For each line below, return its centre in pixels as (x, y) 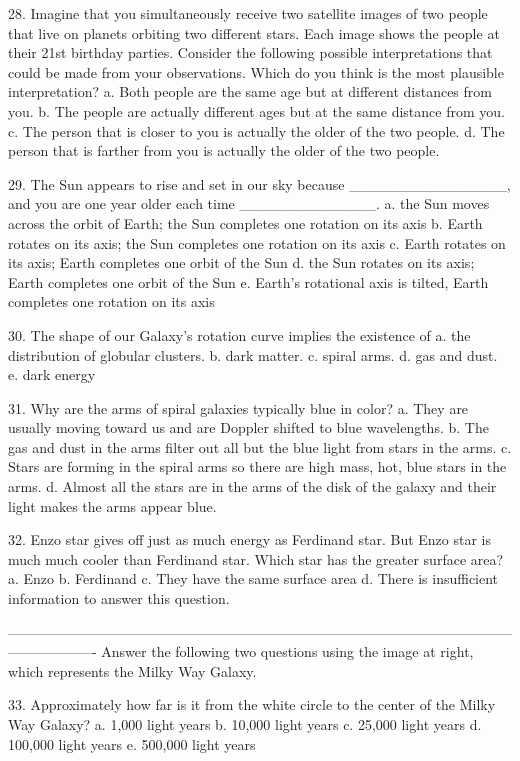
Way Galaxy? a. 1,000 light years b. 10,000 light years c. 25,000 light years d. (245, 724)
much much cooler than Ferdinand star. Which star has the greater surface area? (256, 558)
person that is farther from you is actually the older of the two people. (224, 150)
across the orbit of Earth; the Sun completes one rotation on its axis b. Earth (245, 222)
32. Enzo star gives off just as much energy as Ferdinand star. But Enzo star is (249, 539)
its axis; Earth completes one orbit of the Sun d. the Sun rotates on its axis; (241, 262)
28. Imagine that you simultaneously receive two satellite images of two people (248, 13)
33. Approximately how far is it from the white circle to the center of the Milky (252, 704)
